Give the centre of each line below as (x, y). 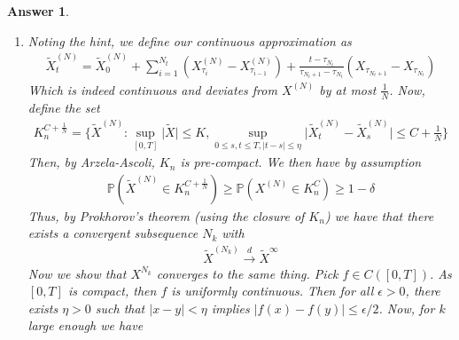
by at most (348, 89)
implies (230, 308)
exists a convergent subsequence (113, 233)
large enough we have (86, 325)
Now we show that (77, 273)
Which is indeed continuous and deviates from (152, 89)
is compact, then (112, 291)
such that (120, 308)
